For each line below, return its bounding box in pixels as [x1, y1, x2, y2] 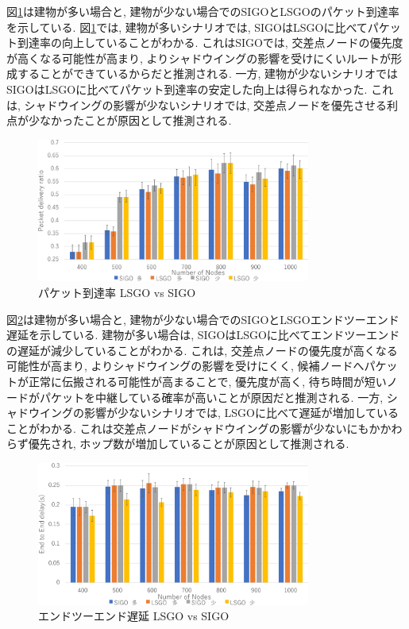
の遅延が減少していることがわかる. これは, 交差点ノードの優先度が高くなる [6, 342, 398, 358]
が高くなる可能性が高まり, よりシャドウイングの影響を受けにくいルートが [6, 49, 391, 66]
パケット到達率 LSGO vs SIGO [38, 284, 196, 301]
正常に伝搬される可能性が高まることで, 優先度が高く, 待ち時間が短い [28, 373, 387, 390]
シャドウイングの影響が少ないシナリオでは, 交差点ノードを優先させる [24, 96, 388, 113]
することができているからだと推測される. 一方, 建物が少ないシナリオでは [17, 65, 399, 82]
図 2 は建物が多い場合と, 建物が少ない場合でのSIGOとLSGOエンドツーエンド [6, 311, 399, 327]
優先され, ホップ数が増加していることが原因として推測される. [28, 435, 349, 452]
